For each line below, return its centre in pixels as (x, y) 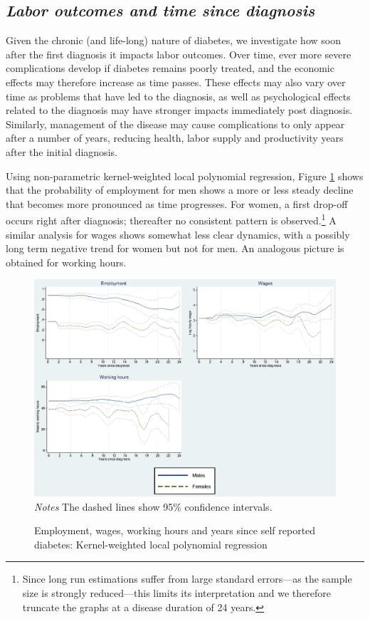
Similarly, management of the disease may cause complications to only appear (175, 124)
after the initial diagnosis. (62, 151)
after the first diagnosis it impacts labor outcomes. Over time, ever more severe (179, 54)
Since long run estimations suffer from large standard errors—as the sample (187, 579)
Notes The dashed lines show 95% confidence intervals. (153, 506)
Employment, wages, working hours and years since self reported (175, 530)
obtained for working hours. (66, 262)
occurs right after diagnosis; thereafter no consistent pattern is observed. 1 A (171, 219)
